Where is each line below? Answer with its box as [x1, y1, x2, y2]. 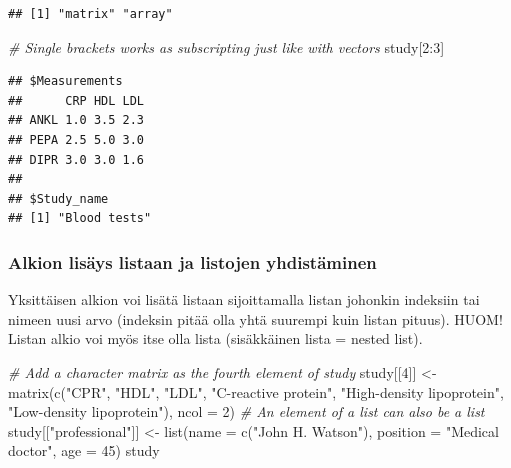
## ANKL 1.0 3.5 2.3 [8, 113, 145, 128]
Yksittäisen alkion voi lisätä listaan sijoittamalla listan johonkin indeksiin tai [8, 289, 480, 310]
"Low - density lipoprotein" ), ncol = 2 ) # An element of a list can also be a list [8, 401, 485, 422]
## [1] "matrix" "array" [8, 7, 173, 21]
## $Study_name [8, 191, 109, 206]
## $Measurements [8, 74, 123, 89]
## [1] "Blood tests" [8, 211, 152, 226]
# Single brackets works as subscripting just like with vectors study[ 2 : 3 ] [8, 36, 445, 57]
